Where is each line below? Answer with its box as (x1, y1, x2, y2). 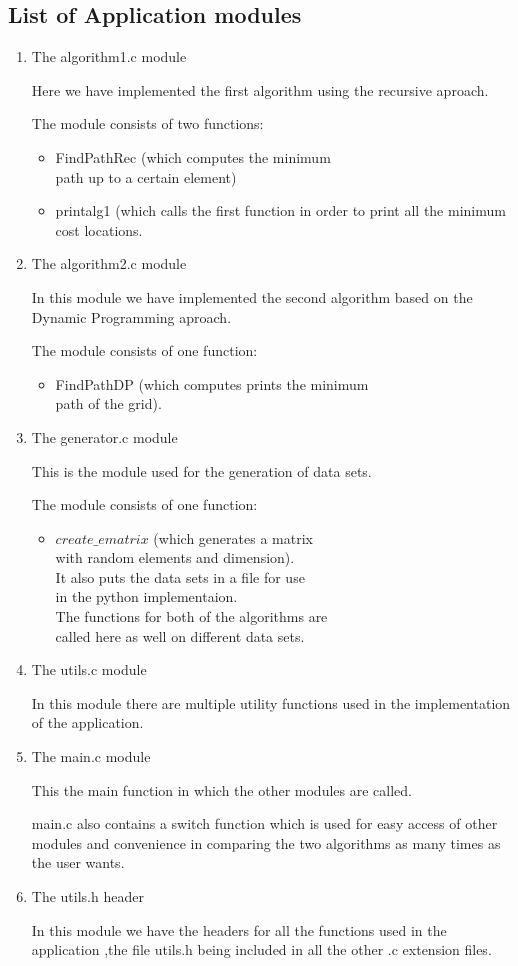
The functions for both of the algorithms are (55, 606, 328, 627)
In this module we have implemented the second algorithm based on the (31, 286, 473, 307)
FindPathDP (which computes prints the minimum (55, 373, 369, 394)
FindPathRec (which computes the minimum (55, 146, 331, 167)
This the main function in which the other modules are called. (31, 779, 412, 800)
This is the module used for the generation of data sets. (31, 460, 372, 481)
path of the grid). (55, 393, 162, 414)
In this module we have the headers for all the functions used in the (31, 919, 447, 940)
